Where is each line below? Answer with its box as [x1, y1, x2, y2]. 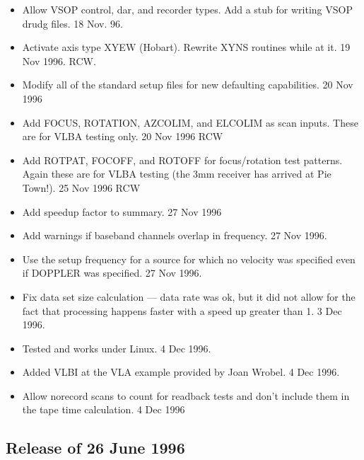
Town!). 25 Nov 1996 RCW [22, 180, 141, 195]
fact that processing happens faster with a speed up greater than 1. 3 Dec [22, 303, 342, 318]
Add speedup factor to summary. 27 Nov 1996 [22, 204, 222, 219]
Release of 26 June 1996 [6, 437, 185, 459]
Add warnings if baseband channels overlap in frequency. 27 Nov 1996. [22, 228, 327, 243]
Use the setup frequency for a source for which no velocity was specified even [22, 251, 356, 266]
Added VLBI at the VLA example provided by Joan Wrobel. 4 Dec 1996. [22, 364, 340, 379]
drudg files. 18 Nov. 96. [22, 16, 123, 30]
